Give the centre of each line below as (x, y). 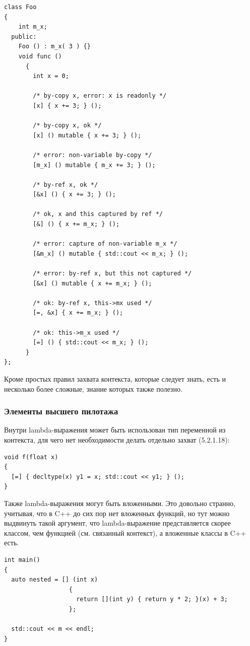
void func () (40, 56)
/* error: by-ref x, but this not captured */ (112, 274)
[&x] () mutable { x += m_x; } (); (92, 283)
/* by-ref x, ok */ (66, 185)
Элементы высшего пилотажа (61, 411)
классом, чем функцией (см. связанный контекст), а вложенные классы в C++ (125, 532)
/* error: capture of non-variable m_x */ (105, 244)
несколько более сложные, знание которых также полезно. (93, 388)
